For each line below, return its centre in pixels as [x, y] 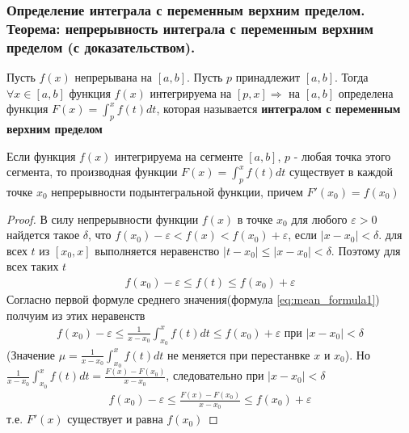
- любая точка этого [342, 156]
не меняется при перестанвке [238, 354]
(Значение [31, 354]
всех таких [33, 266]
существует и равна [115, 419]
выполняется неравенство [157, 250]
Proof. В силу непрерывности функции [103, 219]
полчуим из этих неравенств [76, 315]
